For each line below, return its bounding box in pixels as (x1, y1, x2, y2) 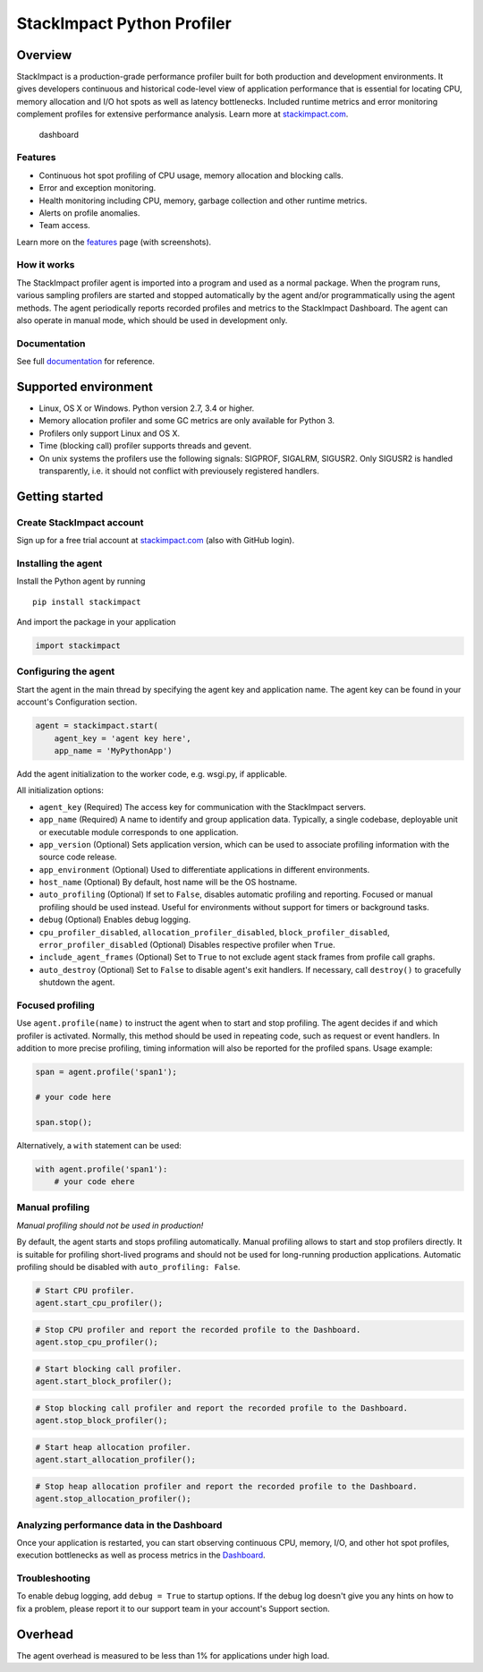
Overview (16, 47, 72, 63)
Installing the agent (16, 557, 103, 569)
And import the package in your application (16, 617, 176, 627)
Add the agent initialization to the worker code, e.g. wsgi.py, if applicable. (16, 768, 288, 779)
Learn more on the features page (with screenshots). (16, 236, 212, 247)
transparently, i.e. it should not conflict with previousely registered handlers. (38, 465, 319, 476)
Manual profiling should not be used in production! (16, 1220, 204, 1231)
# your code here (35, 1092, 112, 1102)
